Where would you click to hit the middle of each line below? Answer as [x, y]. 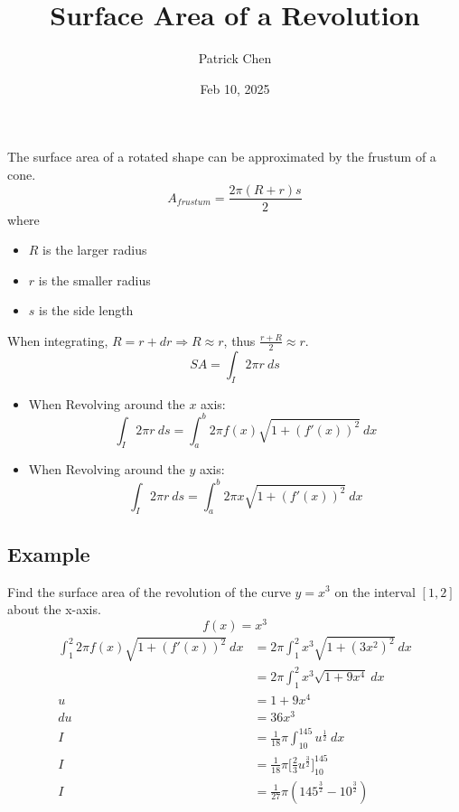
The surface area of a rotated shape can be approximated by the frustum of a [222, 157]
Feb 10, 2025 [235, 88]
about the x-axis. [54, 609]
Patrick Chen [235, 58]
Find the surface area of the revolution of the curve [149, 591]
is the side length [86, 310]
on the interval [375, 591]
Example [49, 553]
